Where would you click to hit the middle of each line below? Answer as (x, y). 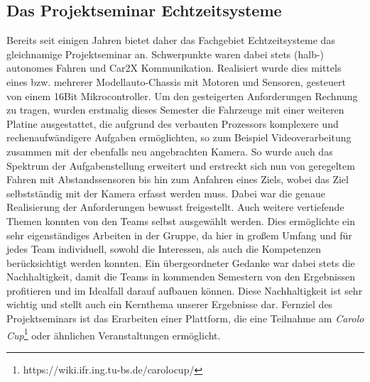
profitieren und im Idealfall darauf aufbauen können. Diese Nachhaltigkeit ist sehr (185, 290)
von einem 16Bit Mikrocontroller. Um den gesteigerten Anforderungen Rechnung (182, 95)
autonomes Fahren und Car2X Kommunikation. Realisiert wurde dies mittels (174, 68)
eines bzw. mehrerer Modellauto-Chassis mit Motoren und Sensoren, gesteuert (176, 81)
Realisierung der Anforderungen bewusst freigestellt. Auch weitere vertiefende (175, 207)
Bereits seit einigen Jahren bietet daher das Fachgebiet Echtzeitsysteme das (171, 40)
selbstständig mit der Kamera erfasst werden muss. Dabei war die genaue (166, 193)
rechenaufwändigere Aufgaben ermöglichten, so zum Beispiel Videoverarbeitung (179, 137)
